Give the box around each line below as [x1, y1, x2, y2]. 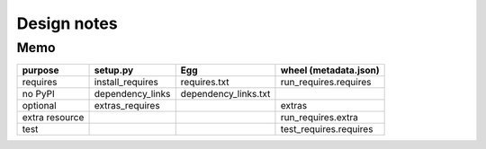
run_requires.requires [280, 76, 372, 89]
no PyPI [22, 88, 56, 101]
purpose [22, 64, 59, 76]
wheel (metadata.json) [280, 64, 380, 76]
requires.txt [180, 76, 229, 89]
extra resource [22, 111, 85, 124]
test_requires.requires [280, 123, 373, 136]
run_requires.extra [280, 111, 359, 124]
